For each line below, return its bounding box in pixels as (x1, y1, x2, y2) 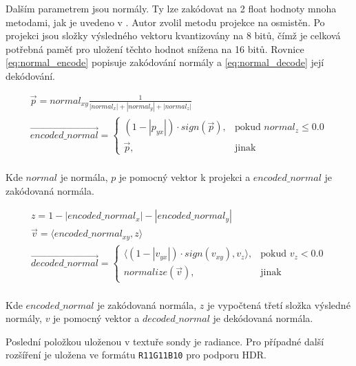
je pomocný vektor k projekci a (118, 169, 251, 184)
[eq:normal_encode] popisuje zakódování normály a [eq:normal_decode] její (6, 55, 324, 69)
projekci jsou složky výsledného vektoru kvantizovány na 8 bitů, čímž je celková (6, 28, 341, 43)
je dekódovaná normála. (213, 311, 313, 325)
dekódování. (6, 68, 55, 83)
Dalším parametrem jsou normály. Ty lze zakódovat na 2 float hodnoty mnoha (6, 1, 337, 15)
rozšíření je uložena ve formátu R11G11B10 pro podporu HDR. (6, 347, 266, 362)
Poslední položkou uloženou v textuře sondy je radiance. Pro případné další (6, 334, 324, 348)
